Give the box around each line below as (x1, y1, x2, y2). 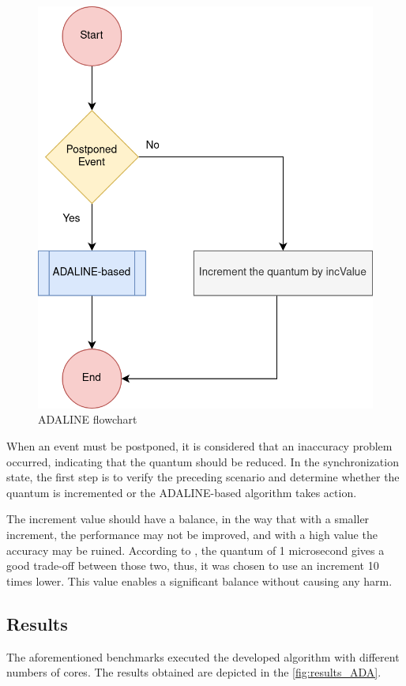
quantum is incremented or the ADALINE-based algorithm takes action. (6, 484, 357, 500)
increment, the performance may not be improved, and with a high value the (6, 526, 378, 542)
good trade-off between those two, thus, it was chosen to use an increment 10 (6, 557, 379, 574)
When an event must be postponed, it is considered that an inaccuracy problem (6, 437, 393, 454)
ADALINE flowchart (38, 411, 137, 428)
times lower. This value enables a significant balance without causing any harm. (6, 572, 393, 589)
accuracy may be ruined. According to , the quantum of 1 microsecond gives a (6, 541, 385, 558)
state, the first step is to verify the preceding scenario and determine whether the (6, 469, 400, 485)
